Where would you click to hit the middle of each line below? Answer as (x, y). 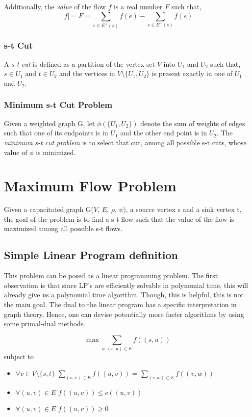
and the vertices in (87, 73)
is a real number (138, 6)
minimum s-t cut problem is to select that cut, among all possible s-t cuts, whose (125, 142)
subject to (19, 356)
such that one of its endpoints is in (56, 133)
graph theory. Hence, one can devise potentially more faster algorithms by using (124, 314)
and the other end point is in (164, 133)
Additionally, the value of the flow (55, 6)
